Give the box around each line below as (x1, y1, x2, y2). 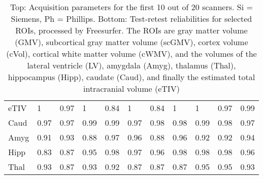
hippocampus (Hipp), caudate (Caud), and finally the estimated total (8, 71, 255, 83)
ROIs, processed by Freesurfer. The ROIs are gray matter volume (15, 24, 248, 36)
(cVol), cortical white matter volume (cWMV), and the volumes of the (6, 48, 257, 59)
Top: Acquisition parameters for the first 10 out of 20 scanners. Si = (10, 1, 253, 13)
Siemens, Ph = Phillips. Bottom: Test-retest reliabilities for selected (11, 13, 252, 24)
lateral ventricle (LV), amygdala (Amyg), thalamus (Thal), (27, 59, 236, 71)
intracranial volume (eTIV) (83, 83, 180, 94)
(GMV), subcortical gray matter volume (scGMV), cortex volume (15, 36, 248, 48)
